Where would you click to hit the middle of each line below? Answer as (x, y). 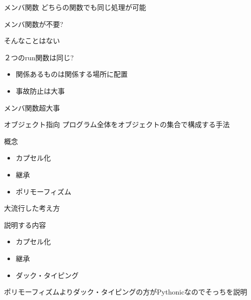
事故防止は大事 (40, 90)
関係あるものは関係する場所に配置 (72, 74)
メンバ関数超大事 (32, 107)
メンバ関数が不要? (34, 24)
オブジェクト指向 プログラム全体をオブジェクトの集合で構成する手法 (117, 124)
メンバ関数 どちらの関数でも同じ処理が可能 (75, 7)
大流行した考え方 (32, 208)
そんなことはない (32, 41)
